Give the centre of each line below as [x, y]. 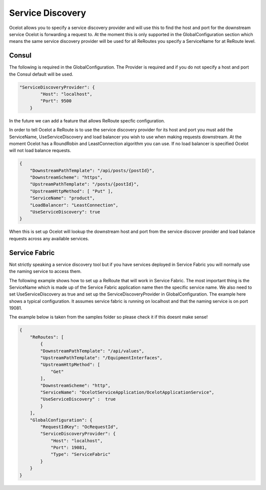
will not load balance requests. [40, 151]
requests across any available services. [49, 238]
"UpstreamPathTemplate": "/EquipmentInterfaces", [101, 358]
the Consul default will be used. [41, 74]
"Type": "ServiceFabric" [81, 454]
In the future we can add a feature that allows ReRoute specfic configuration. [87, 120]
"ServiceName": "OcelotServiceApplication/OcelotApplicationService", [127, 392]
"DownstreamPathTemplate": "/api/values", [92, 351]
